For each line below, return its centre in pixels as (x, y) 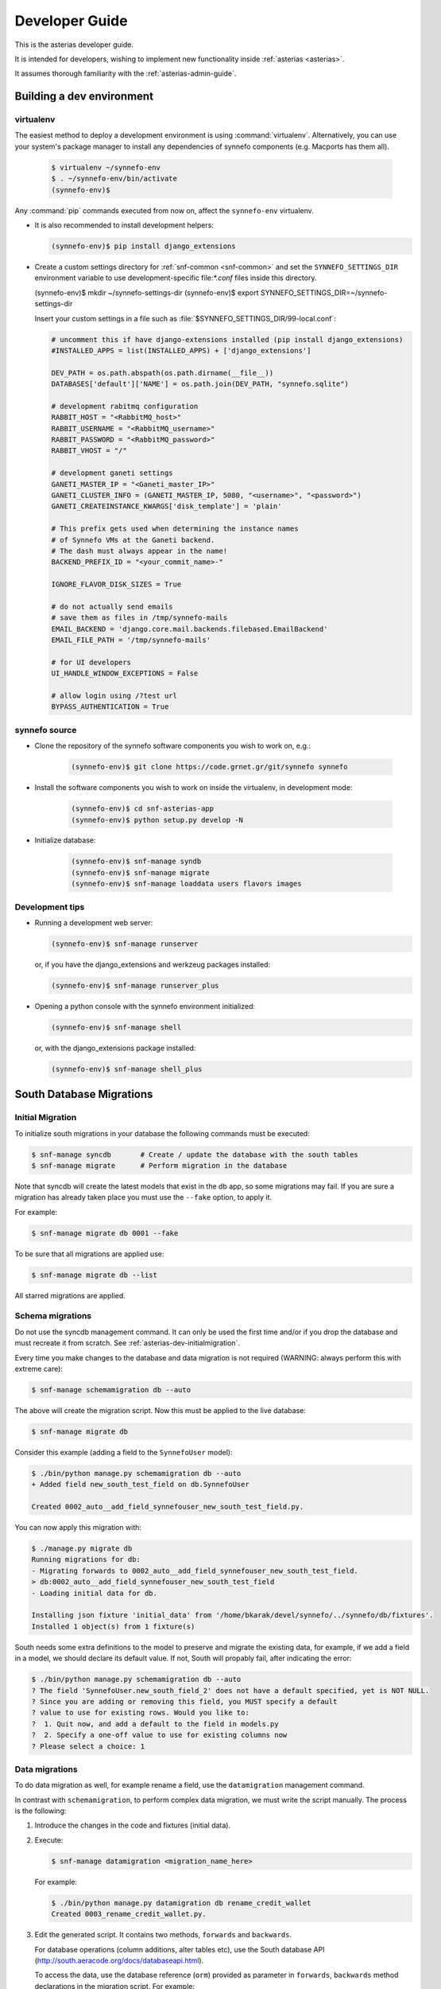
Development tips (50, 907)
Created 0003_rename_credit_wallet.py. (129, 1914)
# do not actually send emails (112, 606)
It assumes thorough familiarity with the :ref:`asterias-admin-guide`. (126, 74)
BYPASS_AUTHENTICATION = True (110, 707)
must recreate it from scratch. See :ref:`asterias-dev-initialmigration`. (127, 1343)
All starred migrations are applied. (70, 1295)
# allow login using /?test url (114, 696)
